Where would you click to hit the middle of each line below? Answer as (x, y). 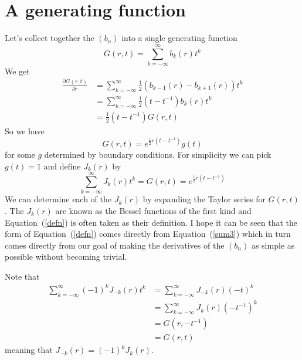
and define (62, 166)
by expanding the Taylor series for (204, 199)
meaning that (29, 350)
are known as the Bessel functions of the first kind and (153, 210)
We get (17, 71)
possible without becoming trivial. (66, 257)
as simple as (273, 245)
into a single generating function (179, 38)
